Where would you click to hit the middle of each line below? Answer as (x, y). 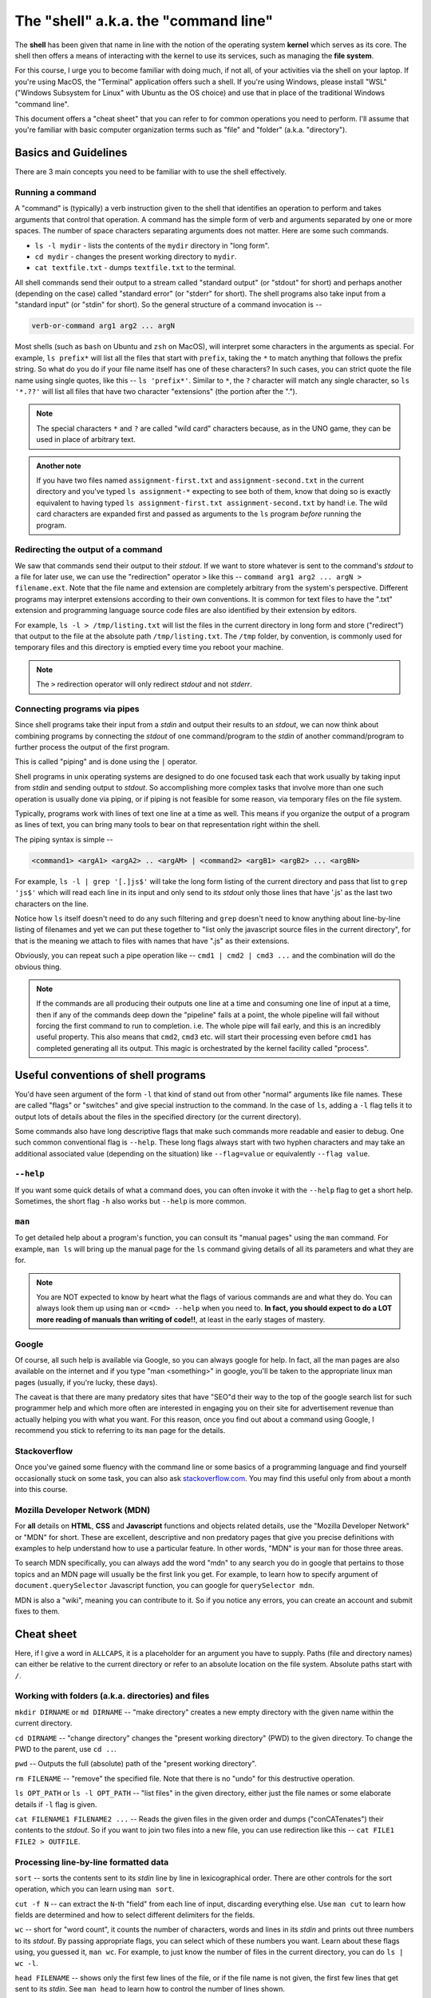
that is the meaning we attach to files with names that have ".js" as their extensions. (152, 941)
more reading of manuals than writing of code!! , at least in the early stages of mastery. (181, 1319)
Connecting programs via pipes (77, 709)
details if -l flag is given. (56, 1804)
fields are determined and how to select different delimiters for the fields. (135, 1915)
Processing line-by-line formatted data (92, 1862)
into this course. (41, 1490)
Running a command (56, 192)
